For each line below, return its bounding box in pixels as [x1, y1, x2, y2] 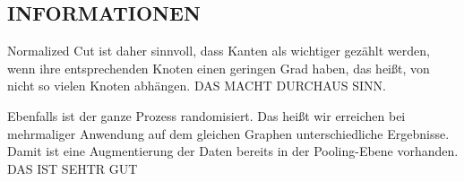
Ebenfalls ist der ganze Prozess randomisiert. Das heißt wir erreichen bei [7, 106, 406, 125]
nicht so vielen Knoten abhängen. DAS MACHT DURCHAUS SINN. [7, 76, 386, 95]
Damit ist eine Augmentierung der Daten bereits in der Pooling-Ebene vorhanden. [7, 142, 459, 160]
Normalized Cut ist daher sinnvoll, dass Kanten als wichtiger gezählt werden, [7, 41, 430, 60]
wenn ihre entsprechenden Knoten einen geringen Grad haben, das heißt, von [7, 58, 430, 77]
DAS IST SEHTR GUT [7, 159, 138, 177]
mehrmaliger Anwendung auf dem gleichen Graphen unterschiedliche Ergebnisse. [7, 124, 450, 142]
